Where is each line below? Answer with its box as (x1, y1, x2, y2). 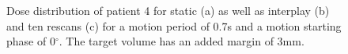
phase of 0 (6, 33, 55, 49)
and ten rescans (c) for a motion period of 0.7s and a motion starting (6, 17, 342, 34)
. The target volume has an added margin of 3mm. (59, 33, 304, 49)
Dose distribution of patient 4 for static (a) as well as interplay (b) (6, 2, 330, 18)
